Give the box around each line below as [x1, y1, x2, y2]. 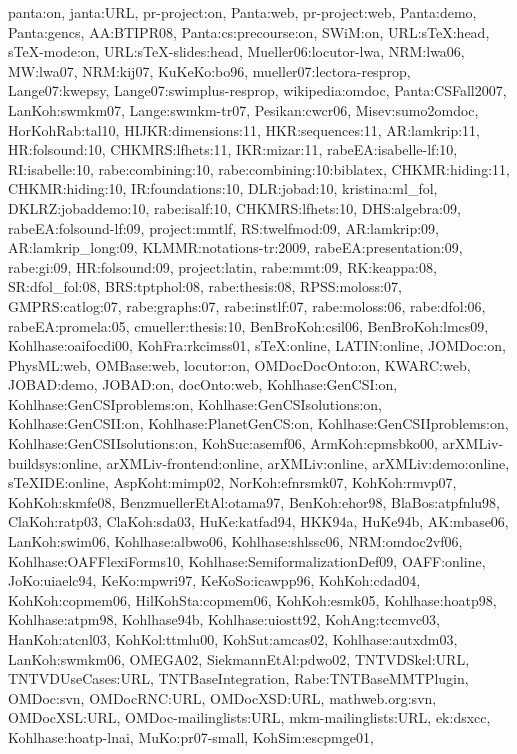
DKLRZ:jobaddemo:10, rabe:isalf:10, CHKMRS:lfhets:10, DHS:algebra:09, [8, 197, 461, 218]
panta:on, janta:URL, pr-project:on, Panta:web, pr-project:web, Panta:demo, [8, 2, 477, 22]
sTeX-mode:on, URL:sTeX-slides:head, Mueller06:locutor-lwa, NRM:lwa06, [8, 41, 465, 62]
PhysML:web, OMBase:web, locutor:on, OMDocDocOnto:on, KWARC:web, [8, 354, 471, 375]
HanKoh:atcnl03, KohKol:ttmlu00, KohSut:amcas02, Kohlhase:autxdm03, [8, 629, 458, 649]
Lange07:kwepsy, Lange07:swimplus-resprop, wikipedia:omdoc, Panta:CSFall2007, [8, 80, 507, 101]
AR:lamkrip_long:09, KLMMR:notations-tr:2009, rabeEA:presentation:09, [8, 237, 463, 258]
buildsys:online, [8, 452, 102, 473]
